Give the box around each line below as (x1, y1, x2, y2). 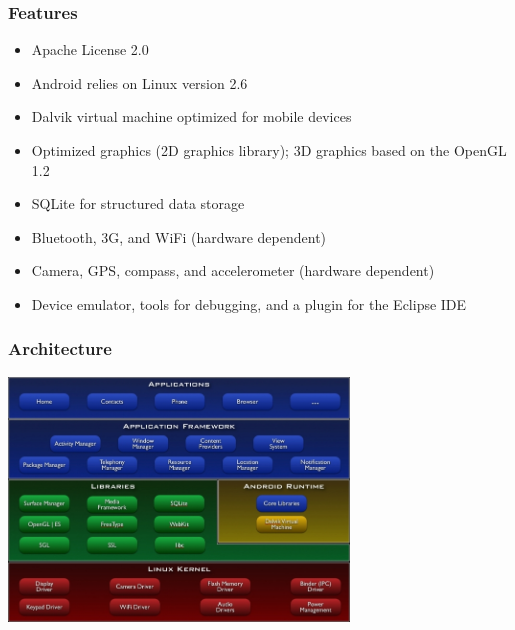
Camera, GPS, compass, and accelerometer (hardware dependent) (31, 260, 435, 281)
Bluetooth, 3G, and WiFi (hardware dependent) (31, 226, 327, 247)
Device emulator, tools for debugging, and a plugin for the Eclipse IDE (31, 293, 467, 314)
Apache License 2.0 (31, 39, 149, 60)
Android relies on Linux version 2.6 (31, 72, 248, 93)
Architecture (8, 336, 112, 361)
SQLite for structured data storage (31, 193, 245, 214)
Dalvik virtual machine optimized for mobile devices (31, 106, 352, 127)
